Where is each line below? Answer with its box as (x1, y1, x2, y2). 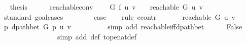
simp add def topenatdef (57, 31, 137, 41)
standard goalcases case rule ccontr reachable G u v (4, 11, 235, 22)
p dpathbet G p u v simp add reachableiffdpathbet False (4, 21, 242, 32)
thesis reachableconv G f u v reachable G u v (10, 2, 203, 12)
